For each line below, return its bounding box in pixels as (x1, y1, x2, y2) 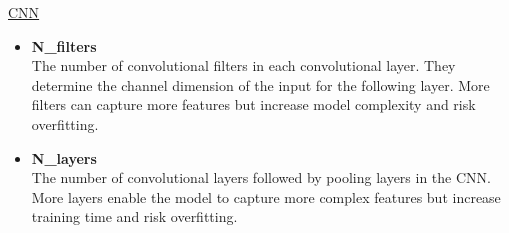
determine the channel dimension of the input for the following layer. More (31, 74, 490, 95)
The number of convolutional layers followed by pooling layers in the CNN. (31, 167, 491, 188)
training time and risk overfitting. (31, 206, 238, 227)
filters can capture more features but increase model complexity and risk (31, 94, 476, 115)
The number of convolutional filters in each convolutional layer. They (31, 55, 456, 76)
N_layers (31, 147, 97, 168)
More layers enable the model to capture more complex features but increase (31, 186, 501, 207)
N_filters (31, 35, 97, 56)
